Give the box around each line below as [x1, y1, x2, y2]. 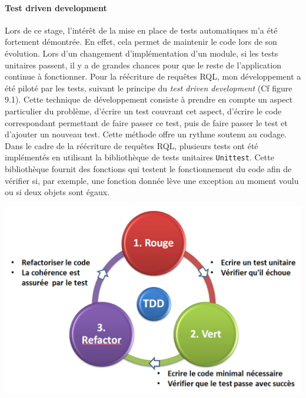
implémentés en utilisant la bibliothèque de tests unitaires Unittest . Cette [5, 151, 274, 163]
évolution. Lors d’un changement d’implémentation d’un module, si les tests [5, 47, 278, 59]
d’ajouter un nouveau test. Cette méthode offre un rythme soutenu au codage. [5, 128, 287, 140]
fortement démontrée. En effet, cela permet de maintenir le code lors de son [5, 35, 277, 48]
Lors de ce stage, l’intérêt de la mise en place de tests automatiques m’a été [5, 24, 278, 36]
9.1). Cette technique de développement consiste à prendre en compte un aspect [5, 93, 293, 106]
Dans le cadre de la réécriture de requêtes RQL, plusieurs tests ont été [5, 139, 258, 152]
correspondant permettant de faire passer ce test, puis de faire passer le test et [5, 116, 288, 129]
